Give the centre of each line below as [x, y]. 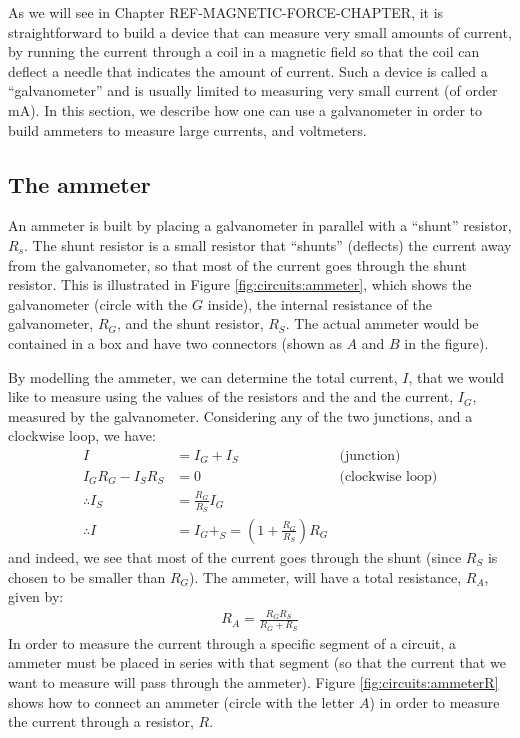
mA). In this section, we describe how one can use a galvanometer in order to [245, 109]
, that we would [456, 376]
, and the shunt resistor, [190, 323]
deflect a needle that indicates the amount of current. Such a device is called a [248, 70]
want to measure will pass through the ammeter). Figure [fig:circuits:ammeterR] [253, 681]
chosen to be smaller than [87, 576]
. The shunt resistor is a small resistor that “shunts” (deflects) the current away [268, 244]
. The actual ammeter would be [382, 323]
